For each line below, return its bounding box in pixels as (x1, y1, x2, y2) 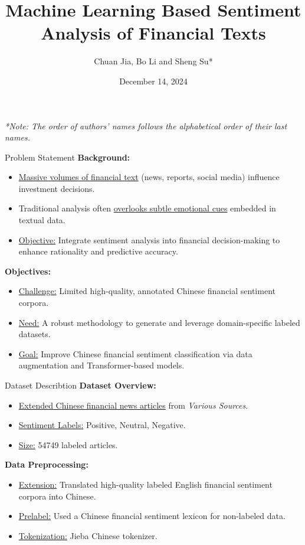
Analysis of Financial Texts (41, 21, 266, 45)
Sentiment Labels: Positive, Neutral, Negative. (18, 419, 186, 431)
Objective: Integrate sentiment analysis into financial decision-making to (18, 233, 280, 246)
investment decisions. (18, 182, 95, 194)
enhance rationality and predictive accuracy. (18, 245, 178, 257)
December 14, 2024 (119, 74, 188, 87)
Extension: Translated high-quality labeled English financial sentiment (18, 478, 273, 490)
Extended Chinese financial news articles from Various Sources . (18, 399, 248, 411)
